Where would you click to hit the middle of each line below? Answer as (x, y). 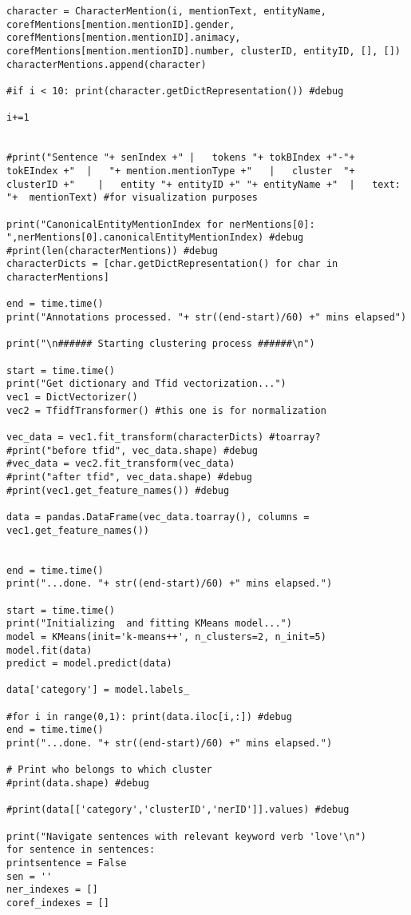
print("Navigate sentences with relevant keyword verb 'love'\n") (187, 836)
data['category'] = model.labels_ (98, 690)
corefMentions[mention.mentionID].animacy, (124, 38)
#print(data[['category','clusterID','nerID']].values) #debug (178, 810)
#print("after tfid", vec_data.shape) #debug (129, 477)
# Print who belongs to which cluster (109, 770)
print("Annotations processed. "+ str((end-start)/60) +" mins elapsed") (207, 318)
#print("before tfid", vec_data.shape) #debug (132, 450)
